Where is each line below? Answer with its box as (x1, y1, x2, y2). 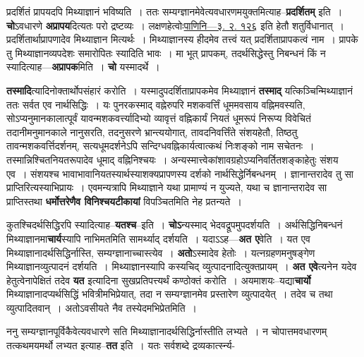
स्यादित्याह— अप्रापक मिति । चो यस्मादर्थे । (6, 59, 160, 74)
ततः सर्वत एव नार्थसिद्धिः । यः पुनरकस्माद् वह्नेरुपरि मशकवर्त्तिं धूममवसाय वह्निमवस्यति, (6, 97, 305, 111)
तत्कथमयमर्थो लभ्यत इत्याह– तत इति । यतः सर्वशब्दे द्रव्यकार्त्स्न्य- (6, 338, 236, 353)
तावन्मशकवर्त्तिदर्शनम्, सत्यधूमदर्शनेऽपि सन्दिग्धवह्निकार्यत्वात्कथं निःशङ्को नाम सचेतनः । (6, 138, 315, 153)
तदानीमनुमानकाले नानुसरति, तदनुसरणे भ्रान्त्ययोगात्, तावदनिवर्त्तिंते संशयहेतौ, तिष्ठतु (6, 124, 298, 139)
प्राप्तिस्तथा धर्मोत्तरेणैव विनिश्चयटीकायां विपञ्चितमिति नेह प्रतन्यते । (6, 193, 242, 208)
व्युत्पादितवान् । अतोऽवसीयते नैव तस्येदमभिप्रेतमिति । (6, 300, 198, 315)
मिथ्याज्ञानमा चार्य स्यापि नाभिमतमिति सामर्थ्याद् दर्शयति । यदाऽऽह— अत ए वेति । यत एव (6, 231, 310, 246)
